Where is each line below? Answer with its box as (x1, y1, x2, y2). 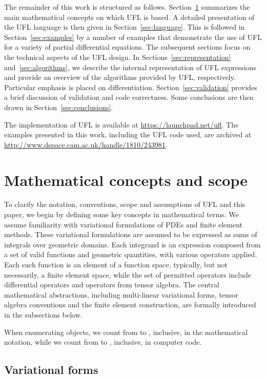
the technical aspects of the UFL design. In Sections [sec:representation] (4, 51, 231, 62)
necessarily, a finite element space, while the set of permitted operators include (4, 269, 251, 280)
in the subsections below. (4, 309, 83, 320)
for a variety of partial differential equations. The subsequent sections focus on (4, 41, 251, 52)
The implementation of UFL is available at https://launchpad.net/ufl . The (4, 119, 239, 130)
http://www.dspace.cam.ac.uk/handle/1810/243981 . (4, 139, 168, 150)
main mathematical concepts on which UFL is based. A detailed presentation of (4, 11, 255, 22)
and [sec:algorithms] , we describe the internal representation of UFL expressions (4, 61, 256, 72)
